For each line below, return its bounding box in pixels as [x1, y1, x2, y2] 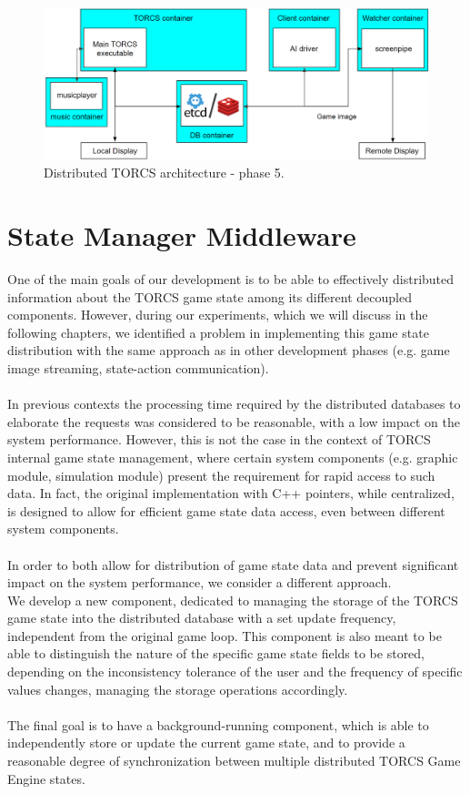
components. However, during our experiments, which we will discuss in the [7, 305, 428, 324]
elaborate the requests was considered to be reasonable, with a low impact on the [7, 412, 460, 431]
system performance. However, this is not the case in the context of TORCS [7, 430, 431, 449]
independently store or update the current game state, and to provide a [7, 733, 405, 752]
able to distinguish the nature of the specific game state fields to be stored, [7, 644, 425, 663]
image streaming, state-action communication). [7, 358, 269, 377]
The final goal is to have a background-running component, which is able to [7, 715, 429, 734]
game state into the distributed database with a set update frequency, [7, 608, 396, 627]
